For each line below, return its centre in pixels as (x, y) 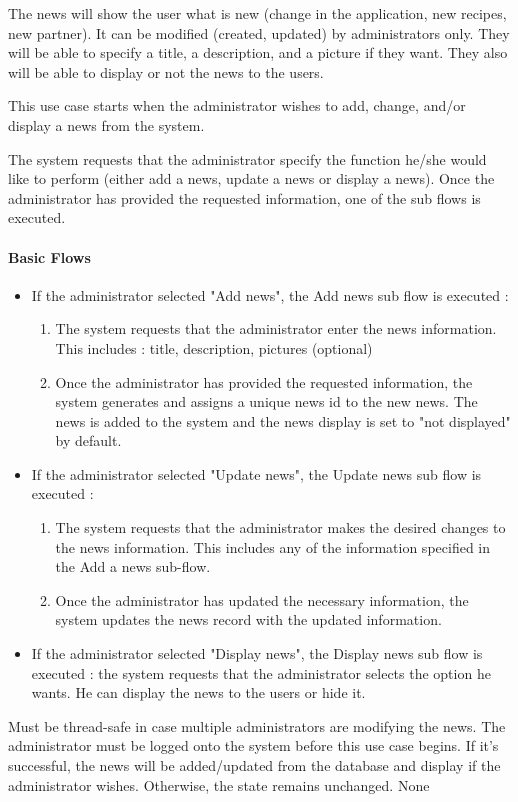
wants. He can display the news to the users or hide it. (198, 692)
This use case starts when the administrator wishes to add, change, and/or (237, 105)
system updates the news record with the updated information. (248, 619)
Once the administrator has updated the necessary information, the (262, 599)
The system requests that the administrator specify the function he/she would (247, 158)
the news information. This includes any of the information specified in (273, 546)
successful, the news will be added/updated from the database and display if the (254, 765)
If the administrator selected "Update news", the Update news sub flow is (256, 473)
